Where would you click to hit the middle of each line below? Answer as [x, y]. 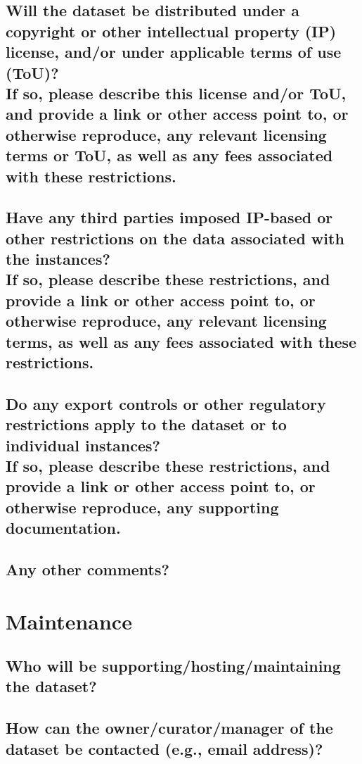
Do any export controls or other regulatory [166, 403]
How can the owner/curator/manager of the [169, 728]
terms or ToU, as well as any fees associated [169, 155]
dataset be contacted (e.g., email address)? [164, 748]
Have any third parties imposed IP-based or [169, 217]
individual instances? [83, 445]
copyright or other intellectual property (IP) [171, 31]
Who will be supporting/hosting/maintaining [173, 666]
